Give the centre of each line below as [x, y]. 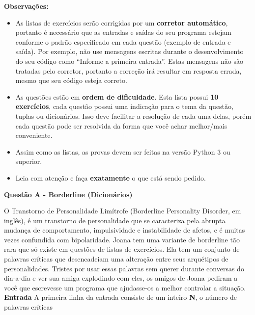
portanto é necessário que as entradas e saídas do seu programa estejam [123, 32]
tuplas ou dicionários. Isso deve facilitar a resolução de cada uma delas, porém [133, 116]
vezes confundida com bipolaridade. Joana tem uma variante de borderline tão [122, 239]
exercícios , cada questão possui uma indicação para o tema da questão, [124, 106]
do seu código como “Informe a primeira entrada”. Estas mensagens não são [129, 61]
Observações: [26, 6]
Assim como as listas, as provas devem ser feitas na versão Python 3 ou [123, 151]
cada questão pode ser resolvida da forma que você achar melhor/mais [121, 125]
